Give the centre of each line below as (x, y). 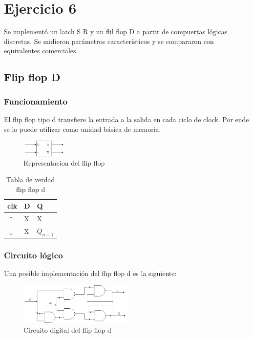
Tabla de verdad (31, 180)
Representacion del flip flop (64, 163)
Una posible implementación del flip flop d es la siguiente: (90, 273)
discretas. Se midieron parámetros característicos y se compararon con (109, 41)
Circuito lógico (33, 255)
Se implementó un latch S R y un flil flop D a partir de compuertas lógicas (116, 32)
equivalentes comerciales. (41, 51)
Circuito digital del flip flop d (67, 329)
